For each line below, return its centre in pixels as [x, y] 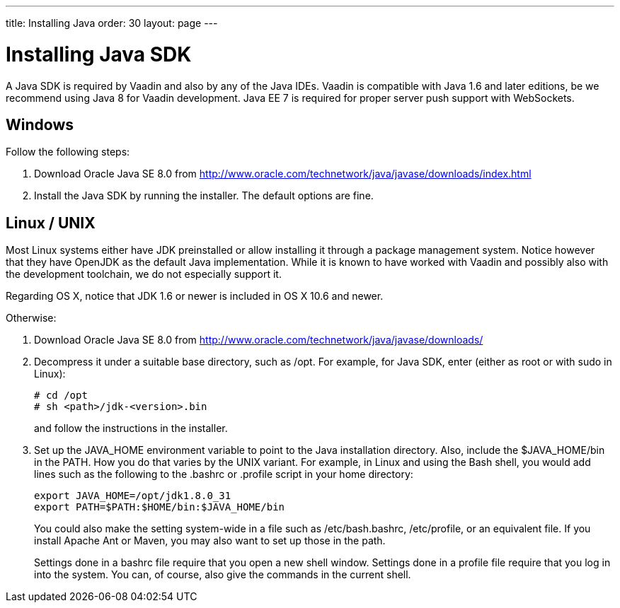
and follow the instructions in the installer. [131, 428]
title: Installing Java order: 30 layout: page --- [112, 23]
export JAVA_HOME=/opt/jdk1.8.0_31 [133, 496]
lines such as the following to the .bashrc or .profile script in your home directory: [224, 474]
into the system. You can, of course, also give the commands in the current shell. [223, 575]
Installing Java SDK [99, 54]
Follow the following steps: [68, 152]
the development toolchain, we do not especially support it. [144, 274]
